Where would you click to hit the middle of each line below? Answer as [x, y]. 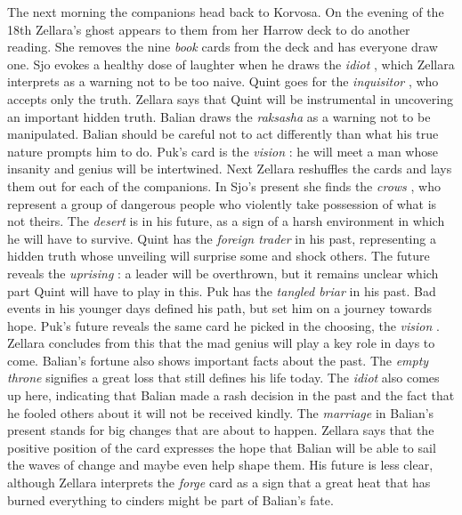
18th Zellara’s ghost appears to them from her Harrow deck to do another [209, 29]
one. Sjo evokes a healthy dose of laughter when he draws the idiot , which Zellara [231, 64]
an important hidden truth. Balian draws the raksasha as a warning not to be [219, 116]
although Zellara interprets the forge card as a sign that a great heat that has [219, 483]
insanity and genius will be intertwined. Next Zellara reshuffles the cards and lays [230, 169]
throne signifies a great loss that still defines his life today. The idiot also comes [223, 378]
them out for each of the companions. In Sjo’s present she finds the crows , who [224, 185]
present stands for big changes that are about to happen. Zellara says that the [221, 430]
